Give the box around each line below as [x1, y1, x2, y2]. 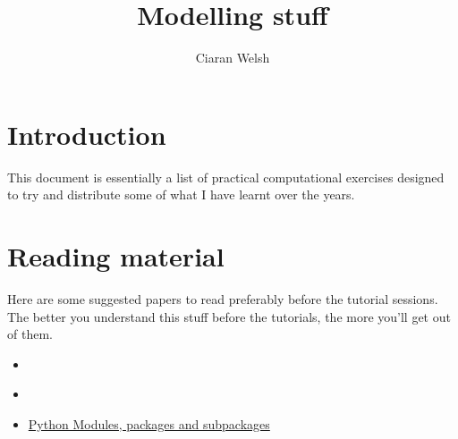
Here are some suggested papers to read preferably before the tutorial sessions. [7, 289, 438, 308]
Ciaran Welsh [195, 48, 270, 67]
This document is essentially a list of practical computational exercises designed [7, 167, 445, 186]
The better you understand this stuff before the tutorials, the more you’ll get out [7, 307, 451, 325]
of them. [7, 325, 53, 343]
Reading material [7, 238, 225, 274]
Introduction [7, 115, 166, 152]
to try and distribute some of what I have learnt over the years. [7, 185, 355, 204]
